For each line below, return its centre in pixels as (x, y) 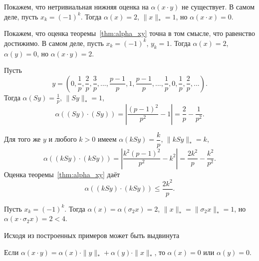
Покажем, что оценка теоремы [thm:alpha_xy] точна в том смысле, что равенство (129, 33)
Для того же (22, 139)
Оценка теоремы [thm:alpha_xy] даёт (62, 174)
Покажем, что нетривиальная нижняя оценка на (76, 6)
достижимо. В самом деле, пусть (54, 43)
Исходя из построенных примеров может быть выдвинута (92, 235)
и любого (63, 139)
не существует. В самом (218, 6)
